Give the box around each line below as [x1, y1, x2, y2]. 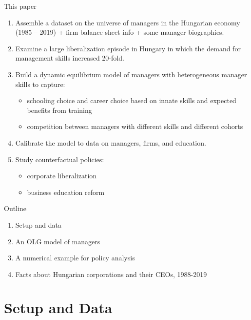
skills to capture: [15, 79, 65, 89]
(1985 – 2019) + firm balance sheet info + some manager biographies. [15, 27, 224, 37]
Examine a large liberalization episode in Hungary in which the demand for [15, 43, 241, 53]
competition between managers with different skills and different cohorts [27, 121, 243, 131]
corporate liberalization [27, 171, 97, 181]
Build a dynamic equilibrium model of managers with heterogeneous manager [15, 69, 247, 79]
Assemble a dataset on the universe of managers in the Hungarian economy [15, 17, 240, 27]
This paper [4, 1, 37, 11]
